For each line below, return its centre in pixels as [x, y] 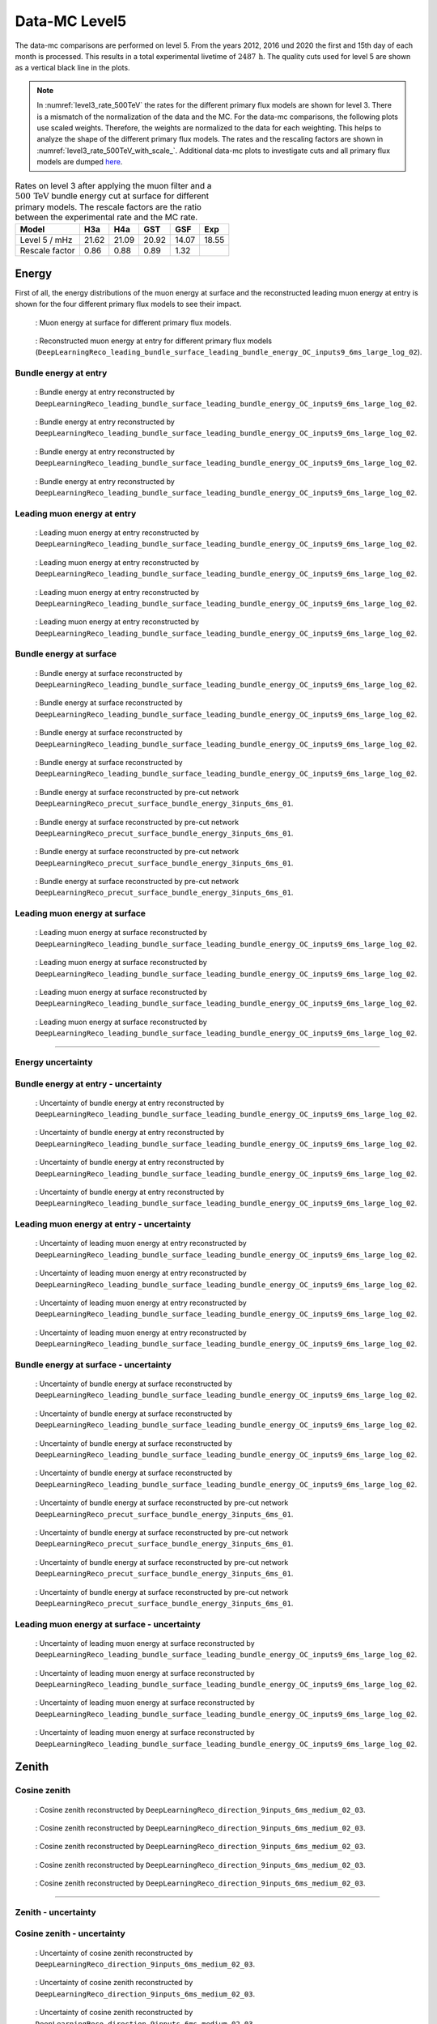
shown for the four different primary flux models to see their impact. [128, 304]
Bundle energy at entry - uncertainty [89, 1083]
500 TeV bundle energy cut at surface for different [112, 196]
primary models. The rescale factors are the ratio [108, 207]
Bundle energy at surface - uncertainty [93, 1364]
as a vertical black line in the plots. [72, 68]
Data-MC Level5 [71, 21]
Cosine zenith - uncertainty [70, 1933]
